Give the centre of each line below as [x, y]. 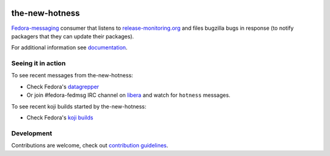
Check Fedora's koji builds [60, 118]
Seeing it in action [38, 63]
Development [32, 133]
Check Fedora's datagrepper [63, 87]
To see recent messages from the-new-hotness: [72, 76]
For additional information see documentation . [69, 48]
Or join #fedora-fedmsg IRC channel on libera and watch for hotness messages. [128, 95]
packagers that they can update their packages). [73, 36]
